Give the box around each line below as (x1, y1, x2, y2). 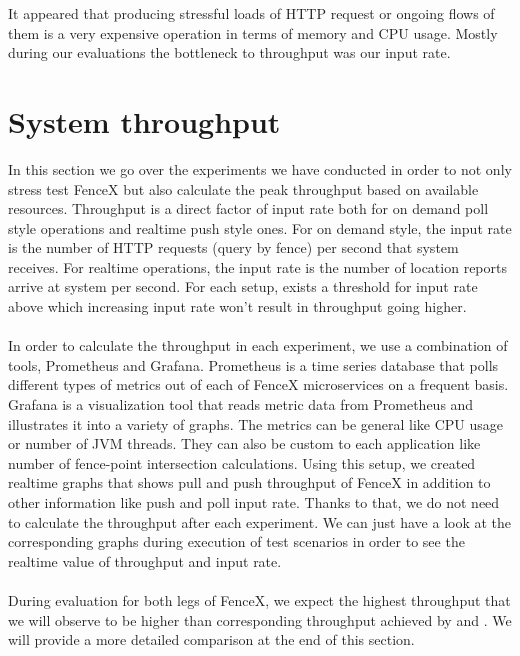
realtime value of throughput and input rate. (8, 550, 282, 571)
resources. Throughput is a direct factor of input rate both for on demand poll (8, 198, 489, 219)
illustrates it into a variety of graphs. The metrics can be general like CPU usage (8, 413, 504, 434)
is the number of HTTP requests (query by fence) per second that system (8, 237, 459, 258)
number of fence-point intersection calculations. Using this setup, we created (8, 452, 476, 473)
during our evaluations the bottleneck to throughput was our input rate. (8, 42, 451, 63)
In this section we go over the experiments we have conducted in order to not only (8, 158, 512, 179)
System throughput (8, 100, 281, 141)
